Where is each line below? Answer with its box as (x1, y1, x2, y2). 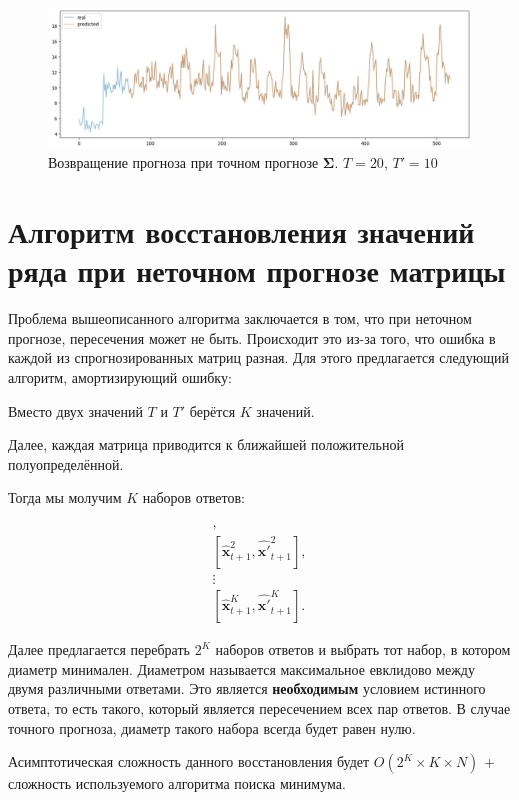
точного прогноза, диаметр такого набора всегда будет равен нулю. (8, 717, 416, 738)
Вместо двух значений (8, 400, 143, 421)
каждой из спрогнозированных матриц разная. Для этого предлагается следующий (8, 347, 509, 368)
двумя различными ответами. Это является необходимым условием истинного (8, 678, 486, 699)
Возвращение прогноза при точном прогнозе (48, 152, 319, 173)
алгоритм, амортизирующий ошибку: (8, 367, 232, 388)
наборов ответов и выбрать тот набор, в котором (215, 639, 511, 660)
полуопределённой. (8, 453, 124, 474)
